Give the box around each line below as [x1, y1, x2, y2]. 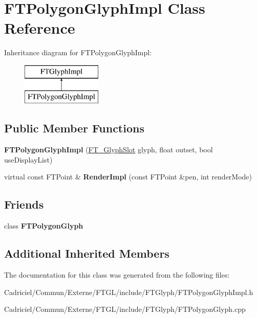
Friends [4, 196, 44, 212]
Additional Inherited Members [4, 245, 169, 261]
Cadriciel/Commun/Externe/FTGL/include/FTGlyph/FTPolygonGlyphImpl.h [4, 286, 253, 297]
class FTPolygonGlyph [4, 220, 83, 231]
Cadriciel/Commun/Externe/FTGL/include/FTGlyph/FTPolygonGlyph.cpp [4, 304, 246, 314]
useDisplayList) [4, 154, 53, 165]
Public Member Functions [4, 120, 144, 136]
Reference [4, 17, 75, 38]
